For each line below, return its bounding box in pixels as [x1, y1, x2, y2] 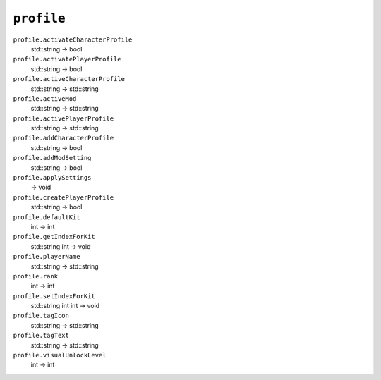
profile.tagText [13, 331, 70, 340]
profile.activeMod [13, 94, 77, 102]
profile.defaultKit [13, 213, 80, 221]
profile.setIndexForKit [13, 292, 95, 300]
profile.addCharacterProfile [13, 134, 114, 142]
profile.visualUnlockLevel [13, 351, 107, 360]
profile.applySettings [13, 173, 92, 182]
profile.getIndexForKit [13, 233, 95, 241]
